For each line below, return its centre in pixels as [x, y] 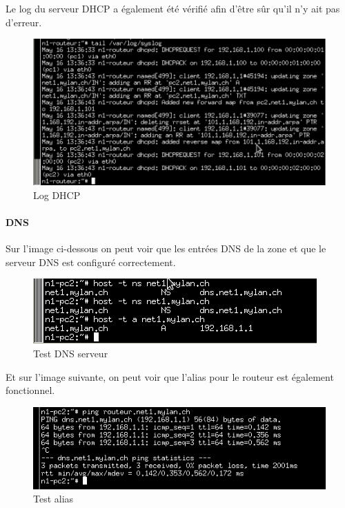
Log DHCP [57, 195]
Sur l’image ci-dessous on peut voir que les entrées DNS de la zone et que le [166, 248]
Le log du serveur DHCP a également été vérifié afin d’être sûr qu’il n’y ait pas [173, 8]
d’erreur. [24, 22]
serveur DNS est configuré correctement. [91, 262]
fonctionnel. [30, 390]
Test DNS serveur [71, 353]
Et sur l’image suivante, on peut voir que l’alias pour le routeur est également [170, 376]
